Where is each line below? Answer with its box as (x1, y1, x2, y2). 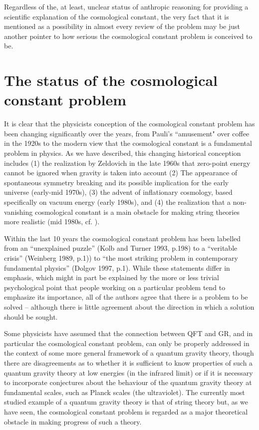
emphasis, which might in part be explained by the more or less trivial (4, 272, 219, 283)
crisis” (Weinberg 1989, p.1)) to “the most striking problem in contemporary (4, 253, 238, 263)
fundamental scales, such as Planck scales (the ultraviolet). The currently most (4, 387, 245, 397)
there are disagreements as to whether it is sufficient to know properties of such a (4, 357, 253, 368)
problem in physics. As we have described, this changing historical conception (4, 148, 241, 158)
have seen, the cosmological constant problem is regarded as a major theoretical (4, 406, 248, 417)
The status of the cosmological (4, 70, 218, 90)
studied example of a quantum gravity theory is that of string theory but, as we (4, 397, 248, 407)
